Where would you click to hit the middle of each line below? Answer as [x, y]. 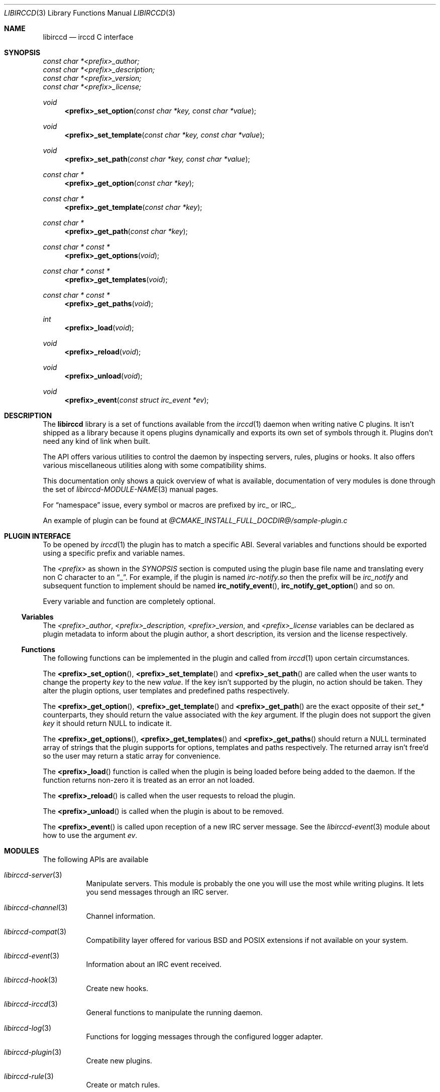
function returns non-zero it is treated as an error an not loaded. [149, 780]
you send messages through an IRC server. [157, 892]
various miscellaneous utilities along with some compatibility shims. [155, 465]
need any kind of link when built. [96, 441]
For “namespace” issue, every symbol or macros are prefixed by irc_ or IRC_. [170, 505]
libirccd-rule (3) [29, 1076]
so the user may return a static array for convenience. [132, 756]
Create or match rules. [123, 1085]
